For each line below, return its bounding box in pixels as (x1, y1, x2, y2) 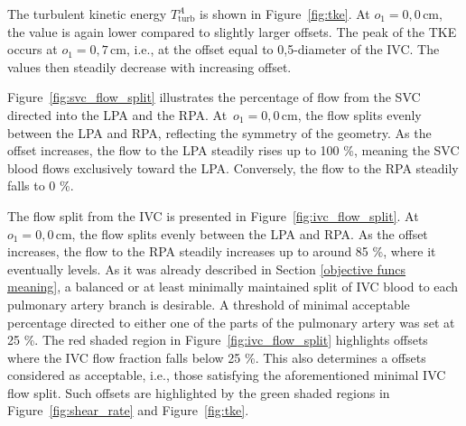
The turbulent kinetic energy (7, 5, 167, 23)
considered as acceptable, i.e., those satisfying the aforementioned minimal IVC (7, 366, 446, 384)
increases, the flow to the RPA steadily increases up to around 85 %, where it (7, 242, 436, 261)
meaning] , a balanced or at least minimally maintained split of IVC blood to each (7, 277, 459, 296)
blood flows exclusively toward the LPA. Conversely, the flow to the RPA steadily (7, 158, 459, 177)
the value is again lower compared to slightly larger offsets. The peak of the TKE (7, 22, 457, 41)
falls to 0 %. (7, 176, 74, 195)
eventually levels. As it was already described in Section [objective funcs (7, 259, 406, 278)
